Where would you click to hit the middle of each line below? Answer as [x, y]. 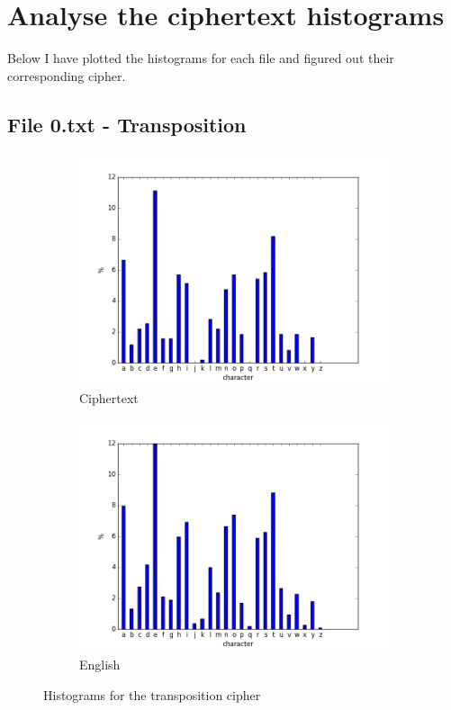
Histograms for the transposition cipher [152, 694]
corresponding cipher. [67, 75]
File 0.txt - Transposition [127, 124]
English [100, 665]
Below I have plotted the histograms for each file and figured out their [201, 58]
